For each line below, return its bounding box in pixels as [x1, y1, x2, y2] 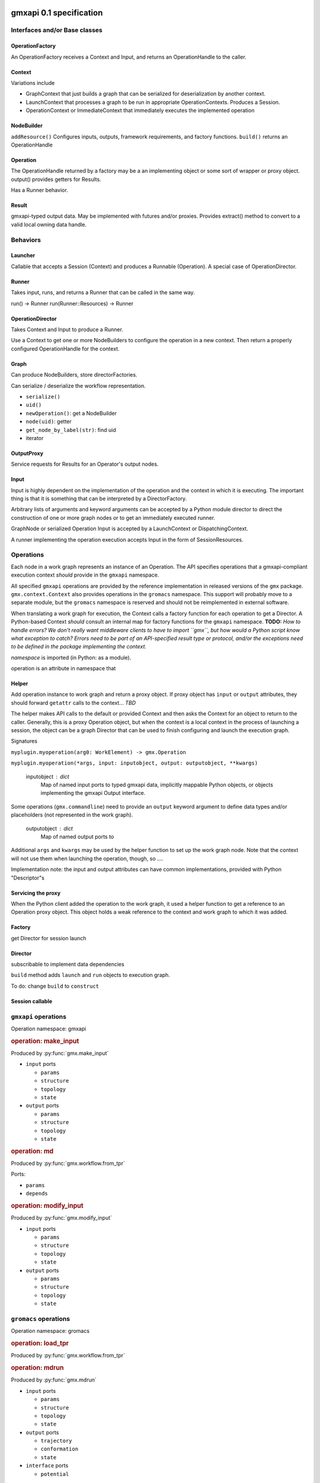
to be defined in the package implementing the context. [11, 643, 147, 650]
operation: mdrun [11, 1364, 64, 1372]
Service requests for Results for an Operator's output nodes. [11, 460, 159, 468]
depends [25, 1190, 49, 1197]
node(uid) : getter [25, 418, 72, 425]
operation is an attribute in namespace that [11, 665, 116, 672]
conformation [40, 1446, 79, 1453]
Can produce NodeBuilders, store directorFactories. [11, 371, 137, 378]
